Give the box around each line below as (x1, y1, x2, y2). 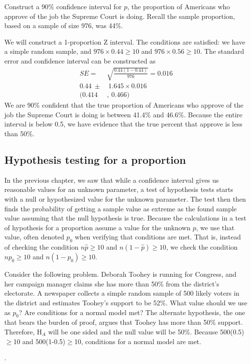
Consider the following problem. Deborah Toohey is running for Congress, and (4, 269, 236, 279)
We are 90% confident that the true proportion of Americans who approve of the (4, 100, 244, 110)
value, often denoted (4, 232, 64, 242)
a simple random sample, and (4, 46, 91, 56)
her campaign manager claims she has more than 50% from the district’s (4, 278, 220, 288)
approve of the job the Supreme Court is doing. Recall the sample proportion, (4, 11, 235, 21)
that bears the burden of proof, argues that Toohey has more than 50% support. (4, 317, 243, 327)
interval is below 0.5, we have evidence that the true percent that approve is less (4, 119, 242, 129)
